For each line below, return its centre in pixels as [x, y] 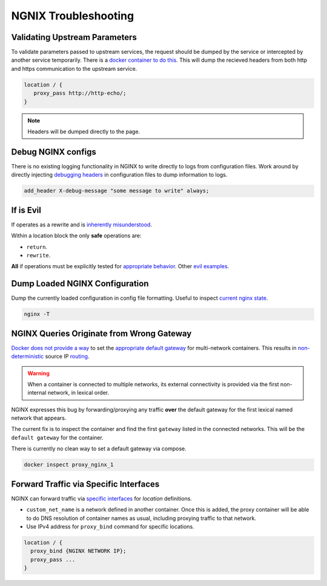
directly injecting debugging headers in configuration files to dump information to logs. [119, 175]
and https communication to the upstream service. [74, 68]
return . [37, 247]
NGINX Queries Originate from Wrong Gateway [101, 333]
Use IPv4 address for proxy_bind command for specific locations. [110, 526]
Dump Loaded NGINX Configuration [80, 284]
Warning [38, 373]
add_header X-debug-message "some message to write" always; [117, 191]
